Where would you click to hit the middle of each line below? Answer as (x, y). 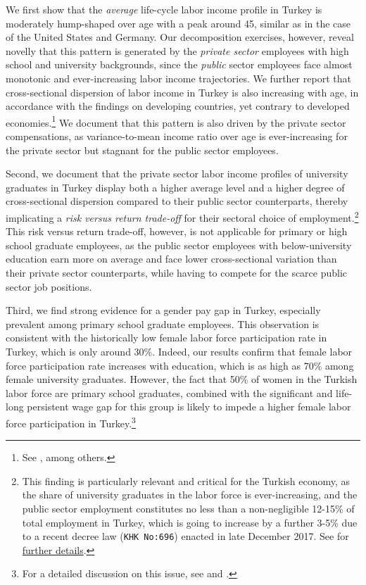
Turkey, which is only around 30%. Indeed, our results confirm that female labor (179, 351)
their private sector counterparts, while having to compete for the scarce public (177, 272)
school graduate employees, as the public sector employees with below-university (179, 245)
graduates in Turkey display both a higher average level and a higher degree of (175, 187)
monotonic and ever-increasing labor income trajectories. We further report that (178, 78)
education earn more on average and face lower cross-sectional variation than (171, 259)
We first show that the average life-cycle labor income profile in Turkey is (164, 9)
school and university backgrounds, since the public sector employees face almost (179, 64)
